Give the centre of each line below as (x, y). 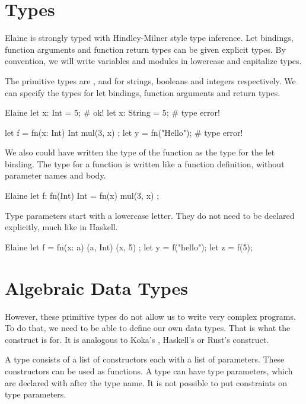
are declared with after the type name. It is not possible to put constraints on (146, 382)
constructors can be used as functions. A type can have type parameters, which (149, 370)
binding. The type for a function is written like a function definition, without (145, 163)
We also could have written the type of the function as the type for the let (140, 152)
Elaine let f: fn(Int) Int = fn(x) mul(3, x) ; (82, 195)
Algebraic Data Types (96, 287)
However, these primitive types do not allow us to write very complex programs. (150, 316)
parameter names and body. (55, 175)
